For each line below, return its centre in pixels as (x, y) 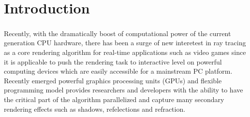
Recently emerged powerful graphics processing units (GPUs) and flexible (113, 80)
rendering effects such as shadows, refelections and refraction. (95, 109)
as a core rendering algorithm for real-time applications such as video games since (125, 52)
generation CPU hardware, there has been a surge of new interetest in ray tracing (125, 43)
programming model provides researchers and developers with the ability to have (124, 90)
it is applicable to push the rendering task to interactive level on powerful (113, 61)
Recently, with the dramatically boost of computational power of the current (118, 33)
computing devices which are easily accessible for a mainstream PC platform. (118, 71)
